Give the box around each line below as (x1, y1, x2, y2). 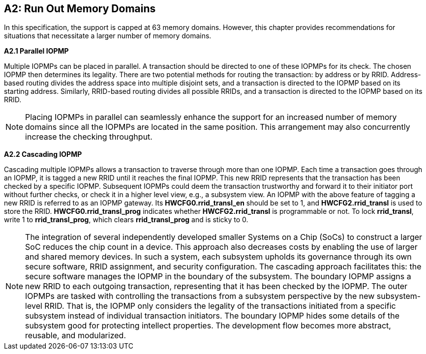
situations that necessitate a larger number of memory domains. (4, 31, 212, 40)
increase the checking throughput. (25, 132, 152, 142)
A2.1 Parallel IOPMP (4, 47, 69, 56)
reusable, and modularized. (25, 330, 126, 341)
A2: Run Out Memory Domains (4, 2, 156, 15)
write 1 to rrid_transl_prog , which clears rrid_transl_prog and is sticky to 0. (4, 215, 248, 224)
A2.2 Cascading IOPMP (4, 150, 82, 159)
